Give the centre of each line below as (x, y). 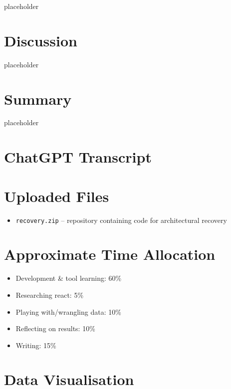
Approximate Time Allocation (110, 254)
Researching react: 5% (50, 294)
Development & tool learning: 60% (69, 278)
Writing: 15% (36, 345)
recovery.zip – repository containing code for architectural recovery (121, 220)
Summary (38, 98)
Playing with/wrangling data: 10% (68, 311)
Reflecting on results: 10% (55, 328)
